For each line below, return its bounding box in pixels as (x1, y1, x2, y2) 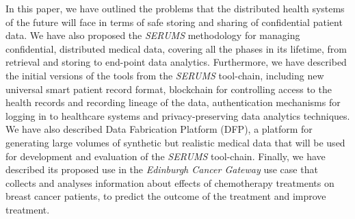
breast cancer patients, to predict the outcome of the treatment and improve (5, 189, 326, 203)
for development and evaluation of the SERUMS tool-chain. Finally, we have (5, 149, 326, 163)
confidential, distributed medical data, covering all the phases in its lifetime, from (5, 41, 347, 55)
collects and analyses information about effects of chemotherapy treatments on (5, 175, 334, 190)
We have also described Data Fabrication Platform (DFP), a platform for (5, 122, 313, 136)
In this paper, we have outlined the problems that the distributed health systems (5, 1, 345, 15)
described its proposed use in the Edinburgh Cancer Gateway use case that (5, 162, 318, 177)
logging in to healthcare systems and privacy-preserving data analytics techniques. (5, 108, 350, 123)
